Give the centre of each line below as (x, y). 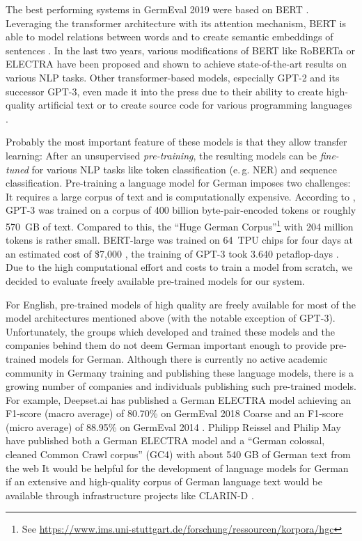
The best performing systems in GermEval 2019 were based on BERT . (157, 9)
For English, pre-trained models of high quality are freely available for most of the (181, 304)
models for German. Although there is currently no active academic (183, 358)
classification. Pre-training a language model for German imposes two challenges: (178, 183)
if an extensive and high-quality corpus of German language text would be (164, 481)
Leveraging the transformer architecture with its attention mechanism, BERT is (176, 23)
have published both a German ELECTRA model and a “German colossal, (165, 440)
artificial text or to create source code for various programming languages (195, 105)
